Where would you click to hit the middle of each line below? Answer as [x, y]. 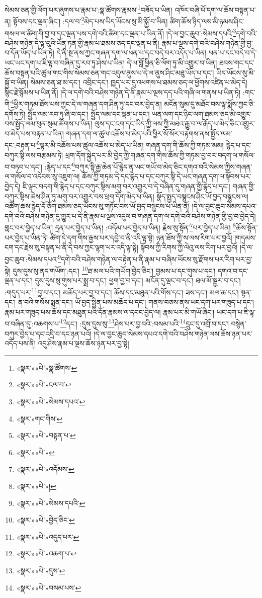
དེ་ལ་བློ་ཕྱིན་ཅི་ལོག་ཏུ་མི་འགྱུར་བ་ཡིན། [172, 62]
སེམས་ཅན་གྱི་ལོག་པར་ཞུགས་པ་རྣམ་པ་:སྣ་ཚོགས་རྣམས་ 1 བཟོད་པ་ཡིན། [89, 9]
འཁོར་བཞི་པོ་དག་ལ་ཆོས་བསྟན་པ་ [215, 9]
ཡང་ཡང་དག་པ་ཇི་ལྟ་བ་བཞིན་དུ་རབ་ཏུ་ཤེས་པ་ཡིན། [65, 62]
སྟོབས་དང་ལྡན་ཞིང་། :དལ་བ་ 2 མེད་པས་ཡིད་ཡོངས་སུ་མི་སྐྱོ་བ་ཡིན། [91, 20]
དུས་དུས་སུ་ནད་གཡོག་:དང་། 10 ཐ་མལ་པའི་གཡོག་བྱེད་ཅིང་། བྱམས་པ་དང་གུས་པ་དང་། [114, 270]
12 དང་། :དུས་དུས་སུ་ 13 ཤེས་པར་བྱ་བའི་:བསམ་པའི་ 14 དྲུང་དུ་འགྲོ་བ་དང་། [144, 323]
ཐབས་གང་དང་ [237, 62]
